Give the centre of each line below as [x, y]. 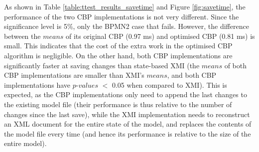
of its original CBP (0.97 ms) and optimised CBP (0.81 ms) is [160, 36]
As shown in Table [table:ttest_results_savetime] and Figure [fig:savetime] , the [125, 6]
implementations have [37, 84]
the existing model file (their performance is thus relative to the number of [118, 104]
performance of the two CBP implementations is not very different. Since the [122, 16]
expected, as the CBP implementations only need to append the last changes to [126, 94]
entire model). [25, 143]
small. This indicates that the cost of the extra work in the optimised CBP [118, 46]
